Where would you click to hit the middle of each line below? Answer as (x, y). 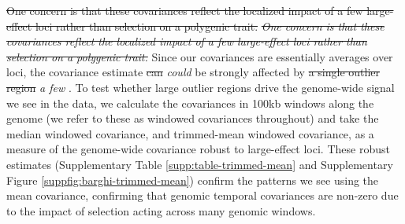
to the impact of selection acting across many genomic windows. (161, 210)
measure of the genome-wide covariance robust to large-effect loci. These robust (198, 149)
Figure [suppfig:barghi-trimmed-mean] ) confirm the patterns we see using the (193, 180)
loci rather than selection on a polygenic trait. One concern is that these (210, 26)
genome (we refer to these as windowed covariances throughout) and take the (193, 118)
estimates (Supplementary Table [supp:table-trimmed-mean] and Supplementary (200, 164)
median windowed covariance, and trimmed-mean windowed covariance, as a (190, 133)
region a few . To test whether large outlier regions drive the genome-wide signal (201, 87)
